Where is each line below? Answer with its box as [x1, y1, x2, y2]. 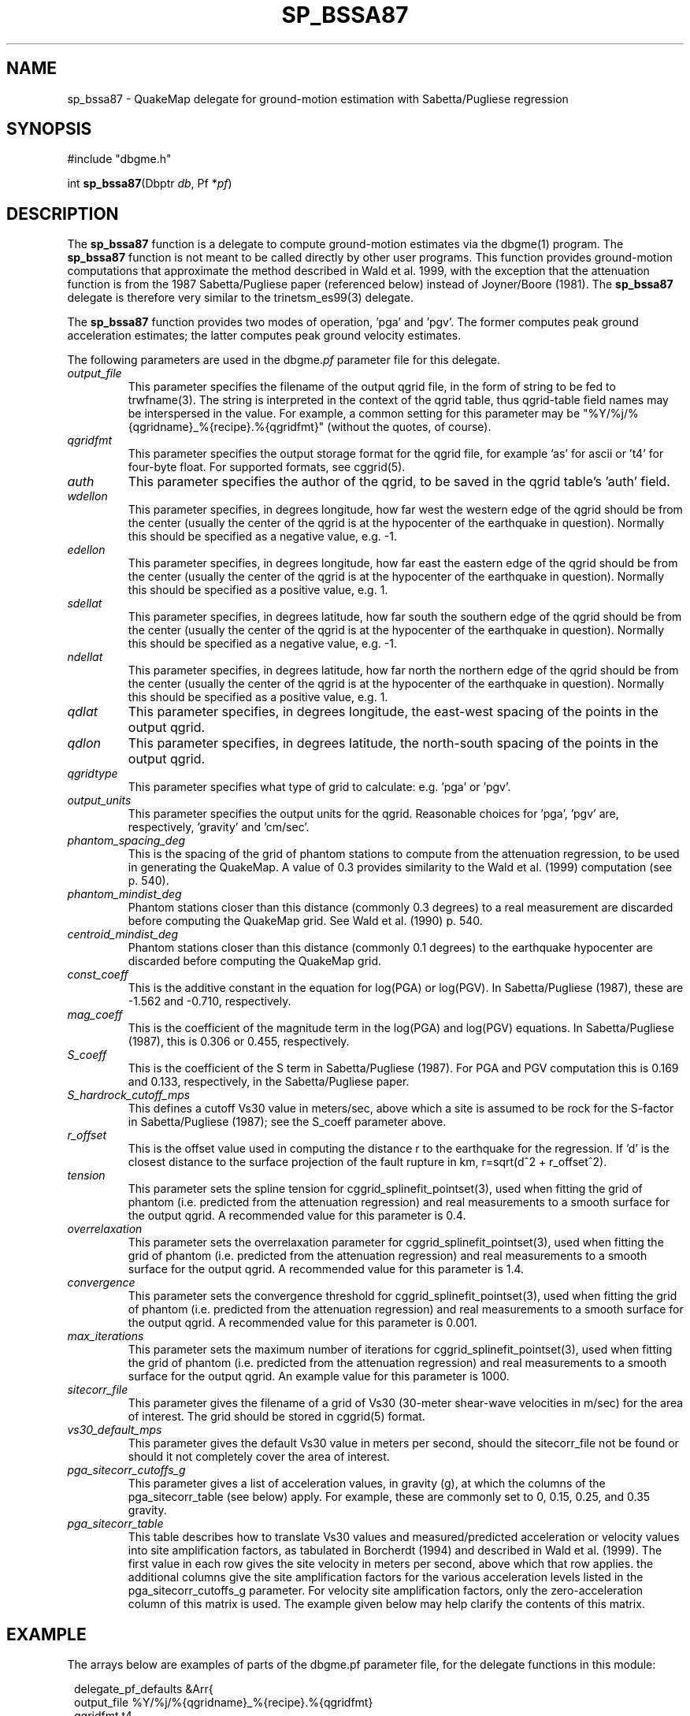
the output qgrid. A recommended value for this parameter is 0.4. [128, 1209, 466, 1223]
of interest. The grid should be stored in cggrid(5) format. [128, 1410, 425, 1424]
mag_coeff [67, 1008, 123, 1022]
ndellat [67, 650, 103, 664]
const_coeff [67, 968, 128, 982]
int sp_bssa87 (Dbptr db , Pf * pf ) [67, 176, 232, 191]
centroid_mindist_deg [67, 927, 179, 942]
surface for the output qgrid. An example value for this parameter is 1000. [128, 1369, 510, 1384]
